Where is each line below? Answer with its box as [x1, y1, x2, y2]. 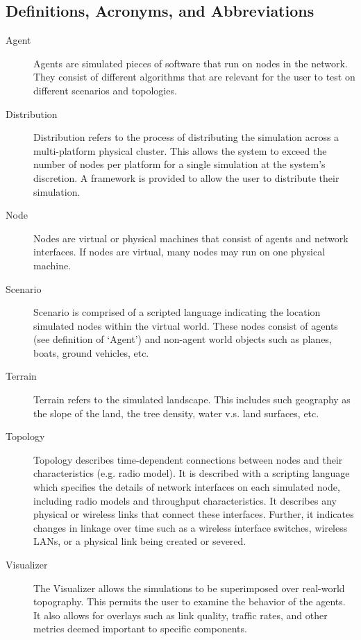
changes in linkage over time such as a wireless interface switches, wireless [33, 520, 348, 534]
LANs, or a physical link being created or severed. [33, 534, 246, 548]
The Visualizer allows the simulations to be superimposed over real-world [33, 580, 345, 595]
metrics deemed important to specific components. [33, 621, 247, 636]
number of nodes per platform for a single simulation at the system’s [33, 157, 326, 171]
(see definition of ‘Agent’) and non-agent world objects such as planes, [33, 332, 332, 346]
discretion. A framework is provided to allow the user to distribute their [33, 170, 339, 185]
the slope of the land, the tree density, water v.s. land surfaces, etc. [33, 405, 319, 420]
